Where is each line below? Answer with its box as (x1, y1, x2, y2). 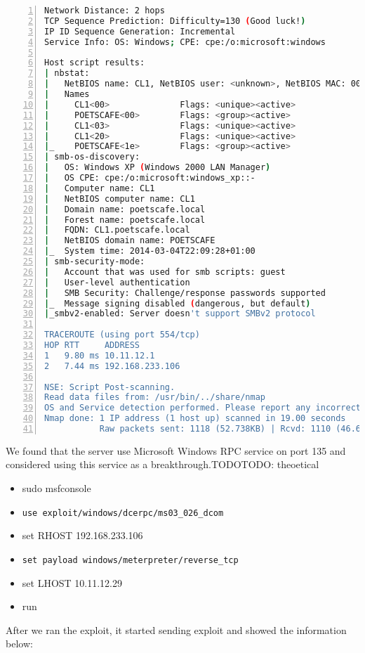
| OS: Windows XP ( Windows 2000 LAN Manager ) (44, 162, 271, 173)
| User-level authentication (44, 277, 190, 287)
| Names (44, 89, 90, 99)
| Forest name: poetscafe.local (44, 214, 206, 225)
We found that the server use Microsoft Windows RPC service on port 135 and (6, 443, 346, 458)
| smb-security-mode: (44, 257, 145, 266)
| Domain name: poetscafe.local (44, 204, 206, 214)
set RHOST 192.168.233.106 (22, 528, 143, 543)
